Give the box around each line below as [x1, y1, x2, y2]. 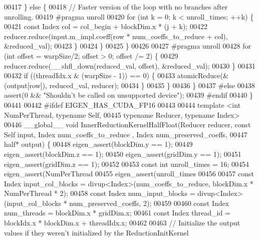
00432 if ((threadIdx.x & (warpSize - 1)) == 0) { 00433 [4, 70, 175, 81]
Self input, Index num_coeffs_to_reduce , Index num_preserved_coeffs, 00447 [4, 129, 247, 139]
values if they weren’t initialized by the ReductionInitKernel [4, 227, 189, 237]
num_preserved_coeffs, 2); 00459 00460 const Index [69, 197, 229, 208]
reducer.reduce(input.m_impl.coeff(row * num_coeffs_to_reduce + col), [4, 31, 228, 41]
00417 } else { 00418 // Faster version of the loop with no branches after [4, 2, 228, 12]
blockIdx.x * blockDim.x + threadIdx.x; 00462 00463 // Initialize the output [4, 217, 240, 228]
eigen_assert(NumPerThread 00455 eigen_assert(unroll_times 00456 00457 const [4, 168, 254, 179]
